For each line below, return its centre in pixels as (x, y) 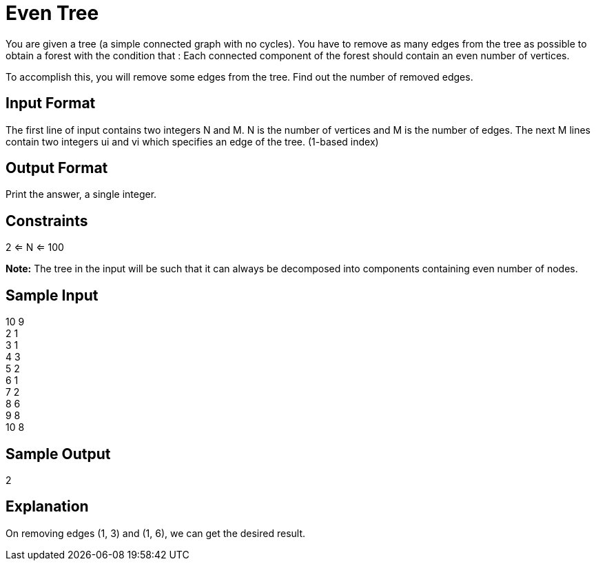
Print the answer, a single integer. (81, 194)
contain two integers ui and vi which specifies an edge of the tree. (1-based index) (192, 141)
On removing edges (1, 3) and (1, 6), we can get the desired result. (156, 533)
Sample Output (58, 454)
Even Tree (52, 13)
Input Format (51, 103)
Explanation (47, 507)
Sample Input (52, 295)
